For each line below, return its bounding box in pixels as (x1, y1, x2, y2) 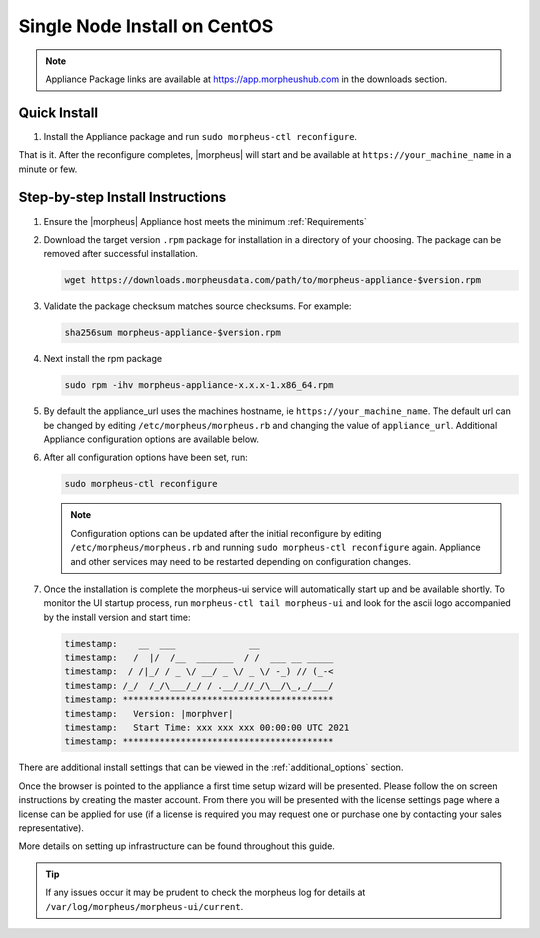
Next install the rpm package (43, 353, 163, 365)
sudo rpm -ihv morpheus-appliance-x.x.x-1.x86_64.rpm (64, 380, 334, 391)
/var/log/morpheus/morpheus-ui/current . (45, 900, 244, 912)
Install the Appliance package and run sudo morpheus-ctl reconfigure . (43, 130, 358, 142)
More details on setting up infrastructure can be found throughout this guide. (18, 840, 335, 852)
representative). (18, 821, 85, 834)
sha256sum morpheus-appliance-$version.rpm (64, 327, 282, 339)
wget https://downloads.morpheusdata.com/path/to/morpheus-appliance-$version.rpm (64, 275, 482, 286)
